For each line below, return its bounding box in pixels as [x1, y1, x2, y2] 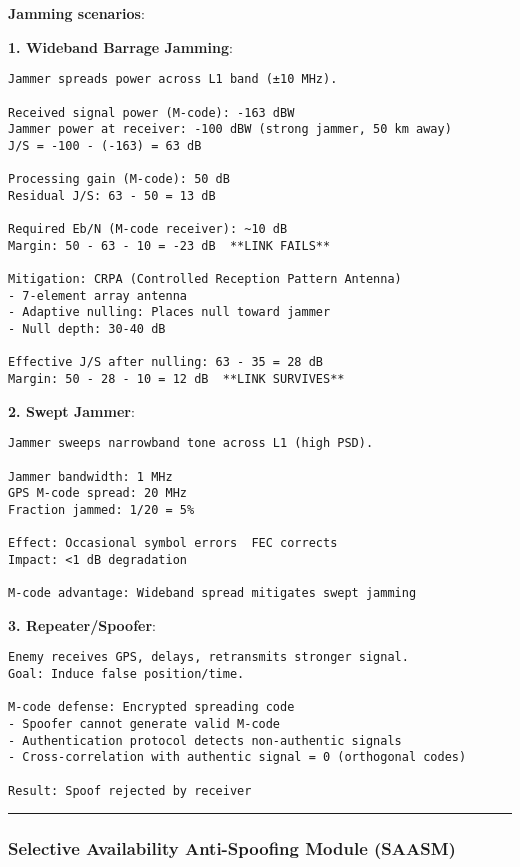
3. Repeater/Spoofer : [8, 614, 156, 635]
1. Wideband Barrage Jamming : [8, 36, 233, 57]
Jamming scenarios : [8, 3, 145, 23]
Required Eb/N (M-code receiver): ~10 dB [8, 222, 288, 237]
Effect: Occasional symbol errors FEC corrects [8, 536, 338, 551]
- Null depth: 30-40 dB [8, 322, 166, 337]
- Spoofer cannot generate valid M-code [8, 717, 281, 732]
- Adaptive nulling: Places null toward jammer [8, 305, 331, 320]
